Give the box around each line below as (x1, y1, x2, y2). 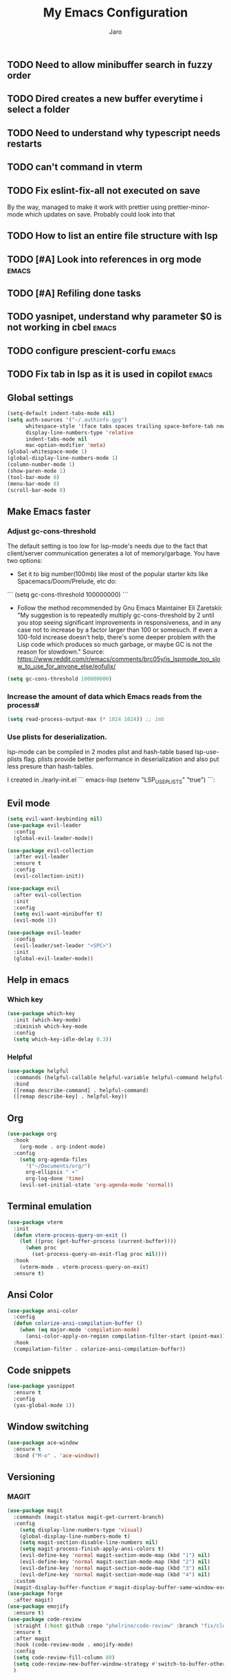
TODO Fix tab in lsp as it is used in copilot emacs (7, 368, 213, 380)
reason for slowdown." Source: (16, 648, 105, 656)
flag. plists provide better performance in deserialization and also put (23, 755, 219, 764)
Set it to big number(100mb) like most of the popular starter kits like (16, 570, 208, 578)
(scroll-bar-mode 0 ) (7, 487, 67, 494)
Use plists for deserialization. (7, 732, 108, 742)
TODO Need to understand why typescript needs (7, 127, 221, 139)
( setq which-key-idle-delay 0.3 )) (13, 1036, 112, 1043)
